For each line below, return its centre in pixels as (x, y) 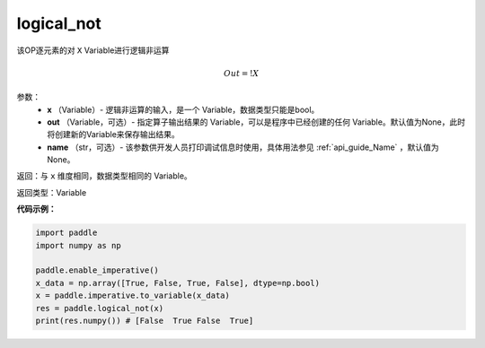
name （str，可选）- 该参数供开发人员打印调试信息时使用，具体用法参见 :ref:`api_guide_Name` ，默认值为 (243, 147)
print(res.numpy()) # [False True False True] (145, 320)
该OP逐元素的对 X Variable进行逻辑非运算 (93, 50)
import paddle (66, 233)
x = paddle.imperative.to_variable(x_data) (133, 296)
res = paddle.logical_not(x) (100, 308)
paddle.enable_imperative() (97, 270)
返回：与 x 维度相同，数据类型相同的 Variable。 (104, 176)
